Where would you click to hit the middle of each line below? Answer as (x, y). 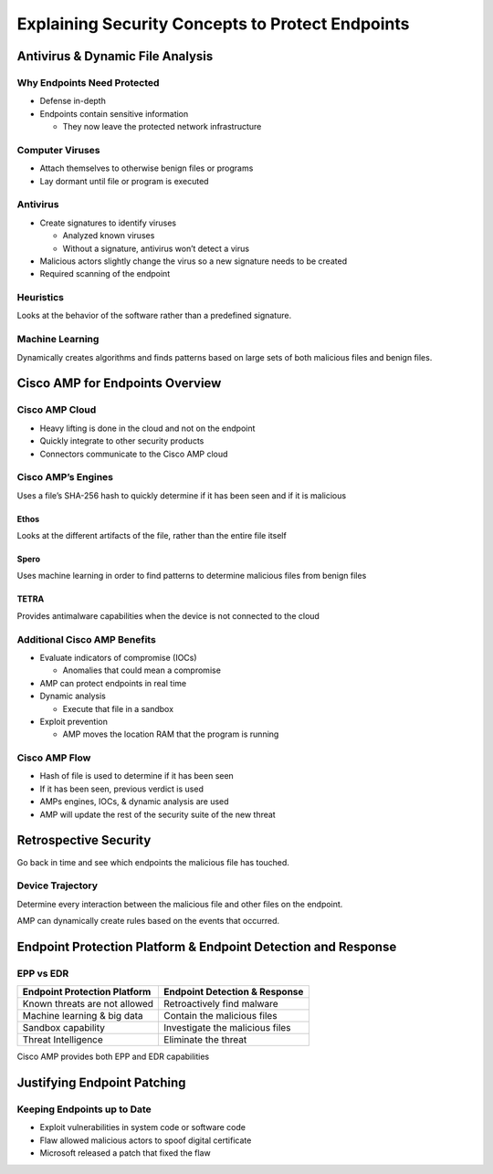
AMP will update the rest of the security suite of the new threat (157, 814)
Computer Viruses (58, 150)
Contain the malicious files (220, 1016)
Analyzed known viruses (109, 236)
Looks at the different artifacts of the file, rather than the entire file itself (152, 536)
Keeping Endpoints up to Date (84, 1109)
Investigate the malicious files (227, 1028)
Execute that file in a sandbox (118, 708)
